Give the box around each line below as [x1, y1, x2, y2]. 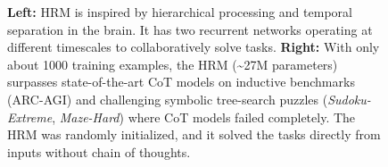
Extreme [7, 107, 53, 126]
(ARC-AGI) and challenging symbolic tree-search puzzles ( [7, 89, 328, 108]
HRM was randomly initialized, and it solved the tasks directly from [7, 125, 381, 144]
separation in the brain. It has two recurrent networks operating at [7, 20, 373, 38]
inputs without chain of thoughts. [7, 142, 191, 161]
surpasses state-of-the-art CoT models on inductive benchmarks [7, 72, 355, 91]
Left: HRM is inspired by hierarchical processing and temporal [7, 3, 352, 21]
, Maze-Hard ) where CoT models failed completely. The [52, 107, 356, 126]
